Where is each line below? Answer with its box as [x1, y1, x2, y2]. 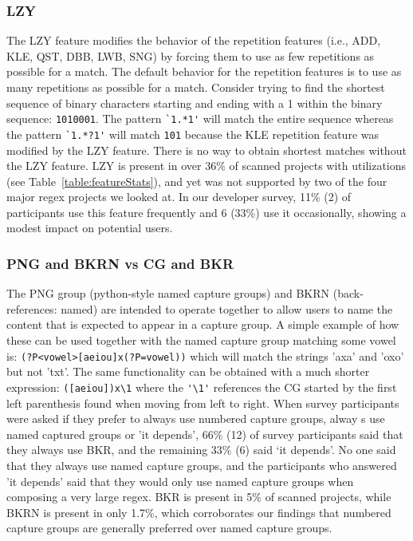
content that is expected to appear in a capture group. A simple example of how [6, 316, 399, 333]
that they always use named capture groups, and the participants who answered [6, 456, 397, 473]
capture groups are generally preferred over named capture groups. [6, 519, 332, 536]
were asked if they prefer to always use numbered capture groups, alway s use [6, 410, 385, 427]
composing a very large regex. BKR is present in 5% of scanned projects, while [6, 488, 391, 505]
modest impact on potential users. [6, 219, 173, 236]
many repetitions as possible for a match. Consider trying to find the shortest [6, 79, 385, 95]
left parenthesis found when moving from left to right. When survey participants [6, 394, 399, 411]
